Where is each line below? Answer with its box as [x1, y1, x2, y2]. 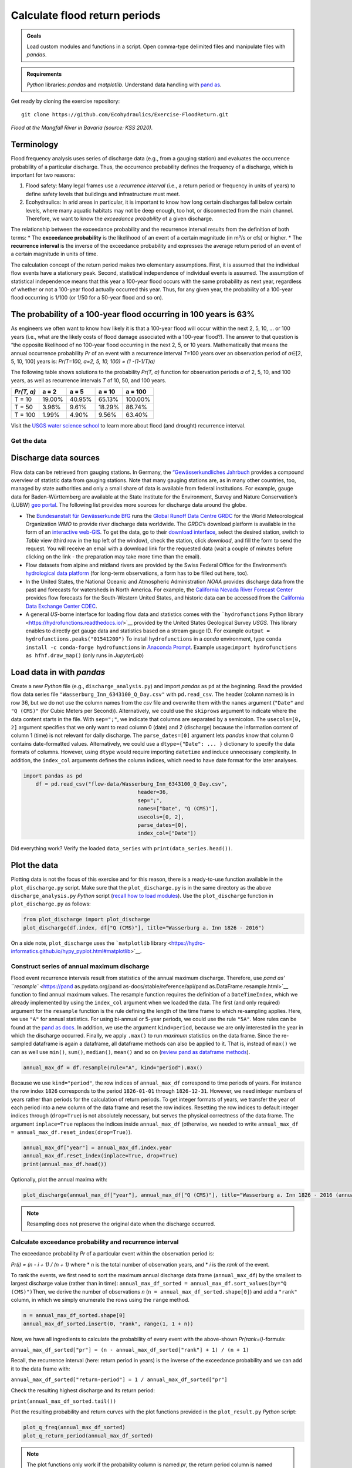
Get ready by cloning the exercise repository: [11, 97, 120, 105]
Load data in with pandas [11, 667, 106, 677]
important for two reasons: [11, 171, 76, 179]
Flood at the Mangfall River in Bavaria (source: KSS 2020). [11, 124, 153, 132]
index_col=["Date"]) [137, 830, 197, 837]
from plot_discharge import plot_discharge [23, 916, 151, 923]
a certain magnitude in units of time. [11, 250, 98, 258]
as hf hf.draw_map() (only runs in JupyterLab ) [25, 652, 144, 659]
